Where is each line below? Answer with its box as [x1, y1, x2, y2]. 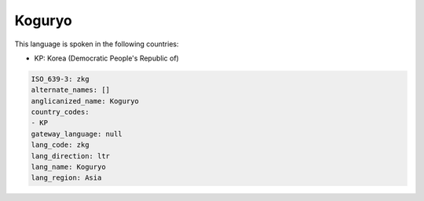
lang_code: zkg [31, 141, 90, 149]
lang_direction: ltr [31, 152, 110, 160]
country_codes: [31, 108, 90, 117]
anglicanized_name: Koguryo [31, 97, 139, 105]
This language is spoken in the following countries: [14, 39, 179, 49]
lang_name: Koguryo [31, 163, 106, 172]
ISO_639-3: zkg [31, 75, 90, 83]
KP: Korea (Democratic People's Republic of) [34, 53, 180, 63]
